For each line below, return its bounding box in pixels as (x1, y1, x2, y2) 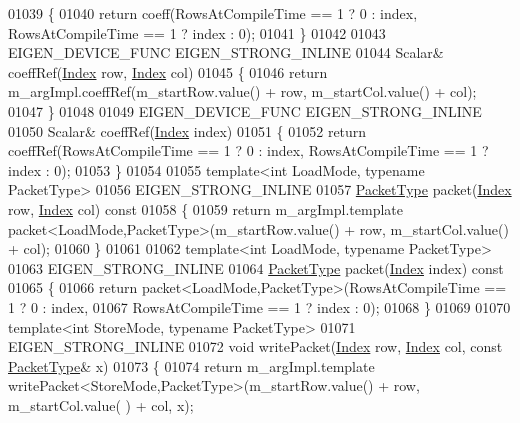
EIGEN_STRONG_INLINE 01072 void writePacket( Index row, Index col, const (8, 336, 503, 357)
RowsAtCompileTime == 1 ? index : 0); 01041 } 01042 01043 (8, 22, 386, 43)
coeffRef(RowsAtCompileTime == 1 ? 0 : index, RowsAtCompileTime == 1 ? (8, 140, 489, 161)
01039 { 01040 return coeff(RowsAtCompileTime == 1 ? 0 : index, (8, 3, 418, 23)
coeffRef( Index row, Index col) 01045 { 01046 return (8, 61, 328, 82)
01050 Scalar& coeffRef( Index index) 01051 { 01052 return (8, 120, 367, 141)
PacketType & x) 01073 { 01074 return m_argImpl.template (8, 355, 375, 376)
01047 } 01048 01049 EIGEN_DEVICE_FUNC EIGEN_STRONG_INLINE (8, 100, 482, 121)
